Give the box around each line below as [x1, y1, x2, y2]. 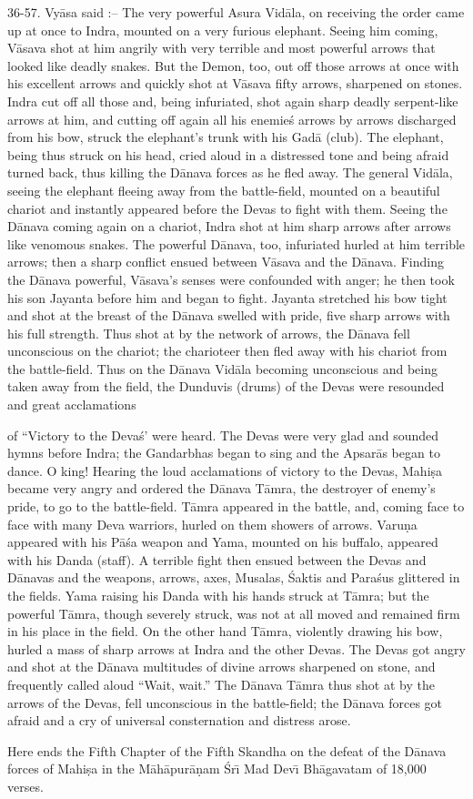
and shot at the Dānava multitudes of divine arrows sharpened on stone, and [7, 657, 436, 676]
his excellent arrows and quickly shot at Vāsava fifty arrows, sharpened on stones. [7, 74, 463, 93]
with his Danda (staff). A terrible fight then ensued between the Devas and [7, 550, 427, 569]
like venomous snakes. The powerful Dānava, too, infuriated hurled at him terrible [7, 234, 466, 253]
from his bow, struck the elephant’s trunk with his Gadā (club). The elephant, [7, 127, 444, 147]
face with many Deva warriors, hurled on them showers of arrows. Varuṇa [7, 514, 418, 533]
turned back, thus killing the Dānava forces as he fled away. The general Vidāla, [7, 163, 453, 182]
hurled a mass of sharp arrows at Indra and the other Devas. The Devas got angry [7, 639, 466, 658]
